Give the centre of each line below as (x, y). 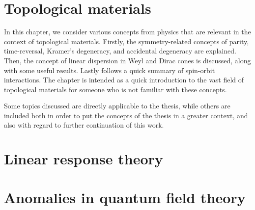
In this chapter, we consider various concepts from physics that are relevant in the (127, 32)
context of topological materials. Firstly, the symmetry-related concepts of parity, (127, 41)
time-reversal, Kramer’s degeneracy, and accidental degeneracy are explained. (120, 51)
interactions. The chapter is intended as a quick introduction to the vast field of (124, 80)
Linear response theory (84, 159)
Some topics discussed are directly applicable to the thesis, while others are (117, 106)
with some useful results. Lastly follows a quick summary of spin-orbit (110, 70)
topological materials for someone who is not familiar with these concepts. (115, 89)
